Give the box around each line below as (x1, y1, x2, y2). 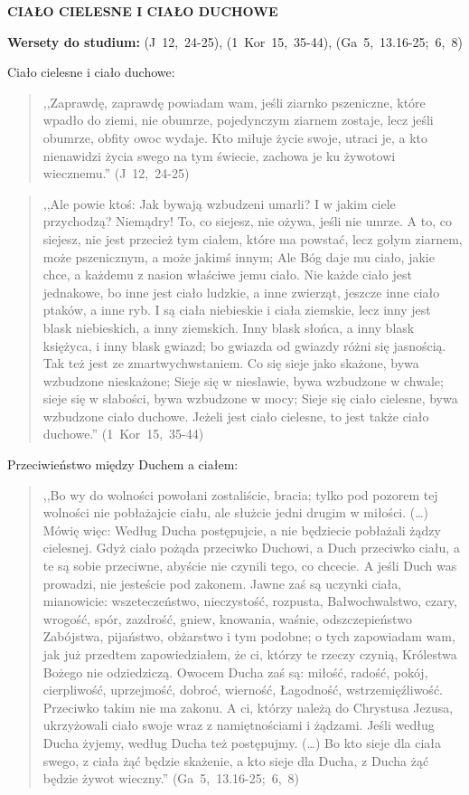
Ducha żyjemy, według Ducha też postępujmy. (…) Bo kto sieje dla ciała (42, 733, 442, 752)
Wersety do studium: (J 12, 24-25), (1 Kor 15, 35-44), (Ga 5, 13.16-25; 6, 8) (7, 32, 463, 51)
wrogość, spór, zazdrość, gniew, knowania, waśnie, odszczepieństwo (42, 609, 412, 628)
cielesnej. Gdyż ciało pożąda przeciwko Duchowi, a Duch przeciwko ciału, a (42, 538, 460, 557)
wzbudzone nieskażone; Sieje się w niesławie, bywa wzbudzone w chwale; (42, 371, 444, 390)
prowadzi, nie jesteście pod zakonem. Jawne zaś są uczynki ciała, (42, 573, 402, 592)
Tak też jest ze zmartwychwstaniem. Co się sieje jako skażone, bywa (42, 354, 419, 373)
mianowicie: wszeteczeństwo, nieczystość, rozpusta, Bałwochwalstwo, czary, (42, 592, 457, 610)
